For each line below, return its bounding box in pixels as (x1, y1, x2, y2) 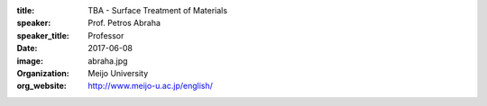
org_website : (16, 81, 67, 92)
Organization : (16, 67, 69, 78)
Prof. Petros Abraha (87, 18, 161, 29)
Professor (87, 30, 124, 40)
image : (16, 55, 44, 66)
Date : (16, 43, 38, 54)
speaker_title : (16, 30, 69, 40)
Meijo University (87, 67, 149, 78)
